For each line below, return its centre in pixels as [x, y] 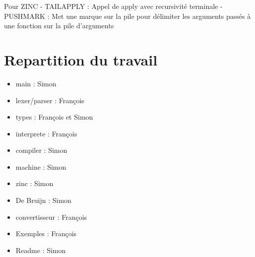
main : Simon [36, 83]
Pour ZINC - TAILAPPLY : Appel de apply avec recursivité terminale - [113, 6]
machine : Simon [41, 166]
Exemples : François [46, 233]
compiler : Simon [41, 150]
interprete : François [46, 133]
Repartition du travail [81, 59]
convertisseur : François [51, 217]
